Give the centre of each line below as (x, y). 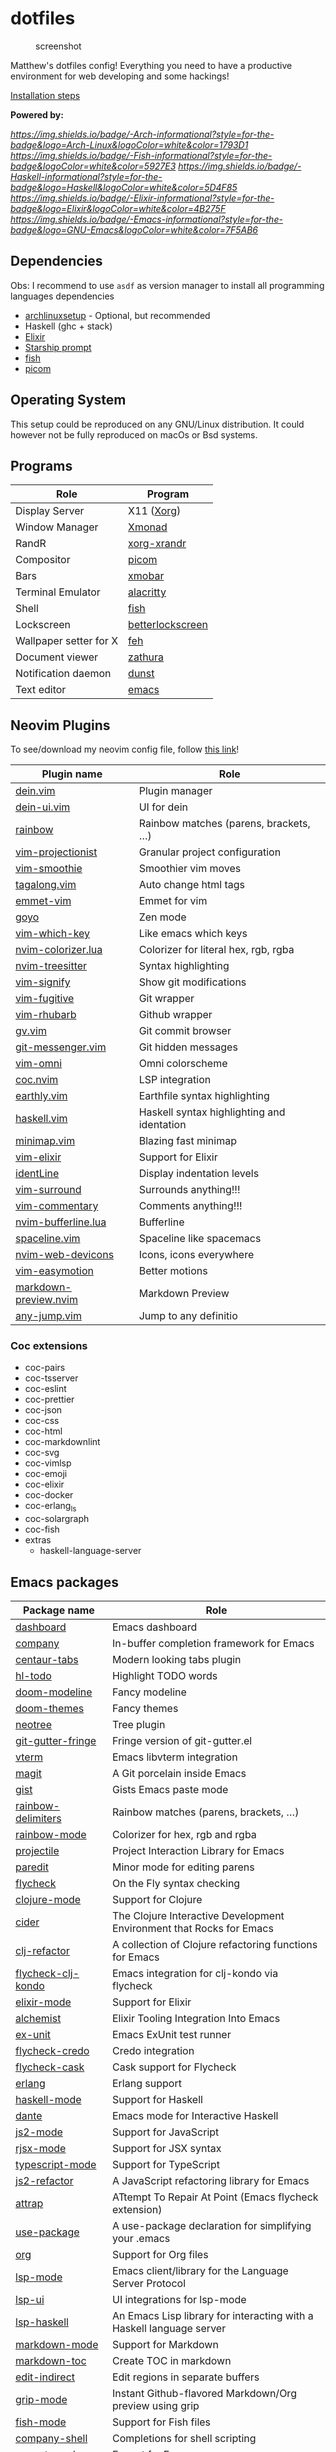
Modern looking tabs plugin (176, 1660)
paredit (32, 1867)
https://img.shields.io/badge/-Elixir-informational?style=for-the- (142, 198)
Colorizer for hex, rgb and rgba (184, 1835)
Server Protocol (149, 2284)
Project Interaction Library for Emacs (198, 1851)
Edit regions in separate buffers (185, 2377)
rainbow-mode (51, 1835)
